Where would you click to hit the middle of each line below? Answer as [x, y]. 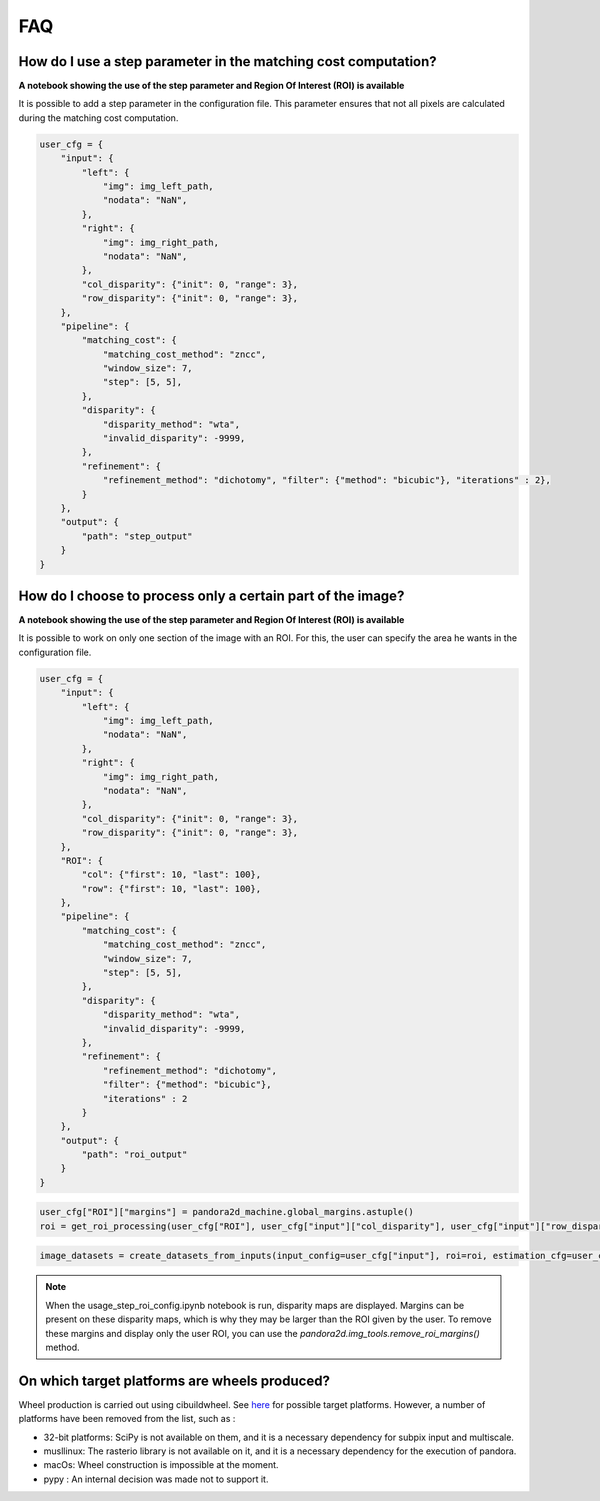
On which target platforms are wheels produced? [174, 1380]
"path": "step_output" [137, 536]
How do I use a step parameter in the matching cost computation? [227, 61]
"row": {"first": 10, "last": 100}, [171, 888]
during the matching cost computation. [98, 117]
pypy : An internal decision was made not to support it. [156, 1479]
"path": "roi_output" [134, 1154]
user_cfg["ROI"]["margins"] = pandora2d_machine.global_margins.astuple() [227, 1212]
